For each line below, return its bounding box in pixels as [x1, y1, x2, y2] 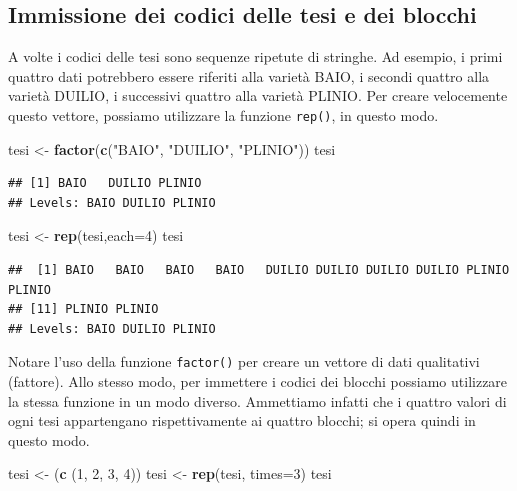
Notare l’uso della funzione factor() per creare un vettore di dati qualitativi [8, 351, 480, 372]
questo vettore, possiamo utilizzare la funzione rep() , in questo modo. [8, 104, 439, 125]
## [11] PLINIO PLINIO [8, 302, 159, 317]
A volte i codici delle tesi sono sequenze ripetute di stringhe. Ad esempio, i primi [8, 46, 503, 67]
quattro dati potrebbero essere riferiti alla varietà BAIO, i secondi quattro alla [8, 65, 490, 86]
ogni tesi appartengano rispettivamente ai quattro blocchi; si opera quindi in [8, 410, 476, 431]
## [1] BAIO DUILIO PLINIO [8, 176, 202, 191]
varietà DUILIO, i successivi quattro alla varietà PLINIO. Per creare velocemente [8, 85, 508, 106]
